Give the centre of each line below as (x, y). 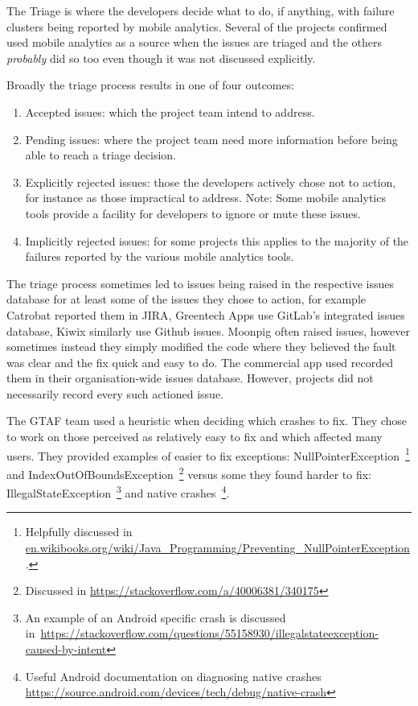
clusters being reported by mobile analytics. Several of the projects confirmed (197, 26)
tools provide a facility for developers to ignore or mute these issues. (193, 213)
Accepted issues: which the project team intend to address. (170, 111)
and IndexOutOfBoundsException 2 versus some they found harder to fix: (189, 473)
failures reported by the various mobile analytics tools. (160, 256)
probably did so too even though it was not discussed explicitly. (161, 58)
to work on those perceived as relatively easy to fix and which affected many (195, 437)
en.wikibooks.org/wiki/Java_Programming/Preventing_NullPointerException (217, 547)
